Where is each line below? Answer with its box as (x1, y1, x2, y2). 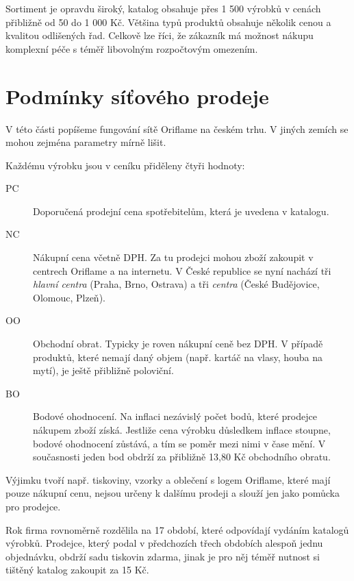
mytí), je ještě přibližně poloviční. (33, 363, 174, 378)
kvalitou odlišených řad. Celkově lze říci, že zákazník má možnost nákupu (5, 28, 314, 42)
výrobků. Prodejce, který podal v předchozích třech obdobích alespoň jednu (5, 536, 323, 550)
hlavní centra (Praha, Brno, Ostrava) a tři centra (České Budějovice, (33, 277, 320, 291)
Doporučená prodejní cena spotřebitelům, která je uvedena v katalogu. (33, 203, 329, 218)
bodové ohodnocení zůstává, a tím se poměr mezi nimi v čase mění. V (33, 436, 326, 450)
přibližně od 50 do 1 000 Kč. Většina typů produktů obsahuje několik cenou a (5, 14, 331, 29)
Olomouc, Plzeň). (33, 290, 105, 304)
